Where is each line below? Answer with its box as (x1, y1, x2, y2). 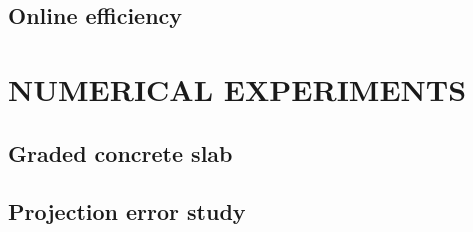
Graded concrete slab (8, 137, 233, 168)
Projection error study (8, 196, 246, 227)
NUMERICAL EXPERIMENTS (8, 68, 467, 109)
